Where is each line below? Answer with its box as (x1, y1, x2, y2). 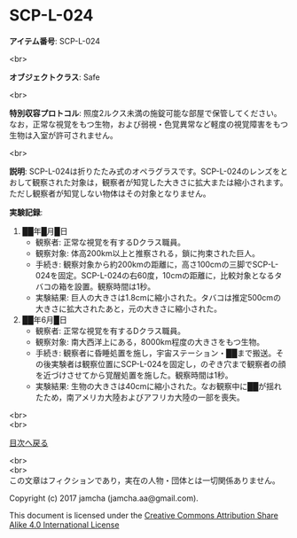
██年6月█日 (21, 314, 68, 324)
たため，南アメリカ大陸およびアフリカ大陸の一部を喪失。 (35, 392, 246, 402)
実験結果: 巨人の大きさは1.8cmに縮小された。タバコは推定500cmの (35, 292, 282, 302)
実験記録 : (9, 207, 43, 217)
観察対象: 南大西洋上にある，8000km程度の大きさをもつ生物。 (35, 336, 265, 347)
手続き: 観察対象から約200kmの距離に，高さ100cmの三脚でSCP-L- (35, 259, 279, 269)
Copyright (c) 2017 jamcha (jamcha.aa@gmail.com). (9, 493, 199, 503)
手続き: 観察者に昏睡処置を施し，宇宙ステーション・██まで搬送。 (35, 347, 277, 358)
